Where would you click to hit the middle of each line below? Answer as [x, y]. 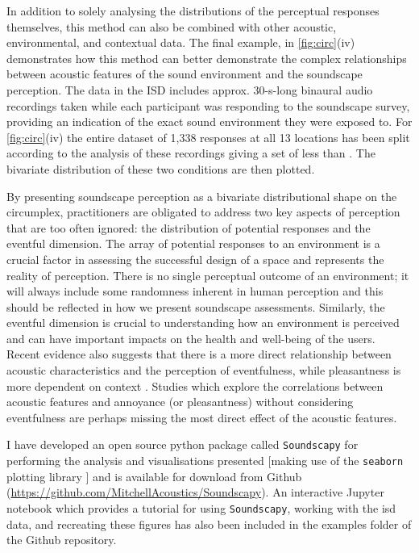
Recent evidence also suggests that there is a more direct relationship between [199, 354]
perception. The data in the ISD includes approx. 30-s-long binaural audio [190, 89]
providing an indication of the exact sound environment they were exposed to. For [209, 121]
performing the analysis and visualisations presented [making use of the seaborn [205, 461]
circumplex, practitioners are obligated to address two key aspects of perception [203, 212]
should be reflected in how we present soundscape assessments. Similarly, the [196, 306]
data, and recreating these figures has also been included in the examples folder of [209, 524]
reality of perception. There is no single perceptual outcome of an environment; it [208, 275]
